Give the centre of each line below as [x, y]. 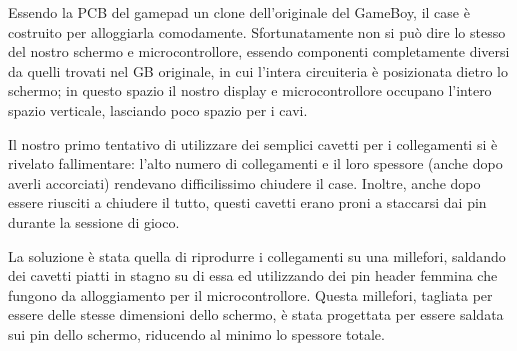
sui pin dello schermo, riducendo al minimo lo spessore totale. [196, 333]
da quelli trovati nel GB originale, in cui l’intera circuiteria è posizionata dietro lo [258, 70]
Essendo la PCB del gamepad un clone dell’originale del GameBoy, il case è [239, 12]
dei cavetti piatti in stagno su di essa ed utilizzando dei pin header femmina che [253, 275]
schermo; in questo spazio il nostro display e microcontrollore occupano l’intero [250, 90]
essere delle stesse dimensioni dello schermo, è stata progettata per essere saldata [256, 314]
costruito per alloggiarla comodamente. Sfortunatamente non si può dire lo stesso [257, 31]
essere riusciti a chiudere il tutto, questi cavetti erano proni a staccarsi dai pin [247, 202]
